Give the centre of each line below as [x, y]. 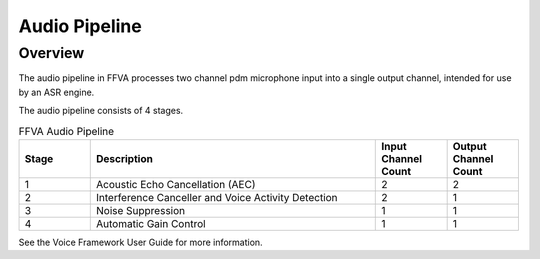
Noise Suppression [140, 210]
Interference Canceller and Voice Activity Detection [217, 197]
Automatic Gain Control [150, 223]
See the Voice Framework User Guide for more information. [141, 242]
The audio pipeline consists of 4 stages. [101, 111]
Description [124, 158]
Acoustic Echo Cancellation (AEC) [175, 184]
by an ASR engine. [56, 92]
